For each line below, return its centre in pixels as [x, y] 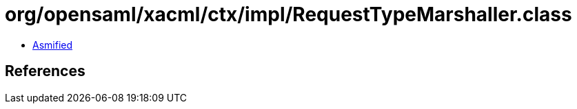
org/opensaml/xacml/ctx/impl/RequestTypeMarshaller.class [288, 14]
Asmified [53, 45]
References [45, 71]
